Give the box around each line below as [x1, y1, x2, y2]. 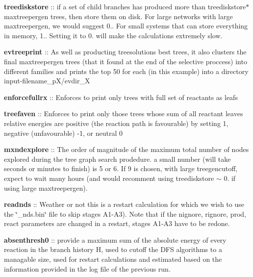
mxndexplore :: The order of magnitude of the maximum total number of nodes [4, 144, 249, 154]
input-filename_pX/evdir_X [4, 76, 90, 86]
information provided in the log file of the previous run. [4, 263, 171, 274]
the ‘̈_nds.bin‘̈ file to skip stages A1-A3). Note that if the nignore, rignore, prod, [4, 208, 247, 219]
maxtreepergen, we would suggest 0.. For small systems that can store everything [4, 21, 248, 31]
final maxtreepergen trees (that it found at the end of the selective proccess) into [4, 56, 247, 66]
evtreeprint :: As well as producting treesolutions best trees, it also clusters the [4, 47, 247, 57]
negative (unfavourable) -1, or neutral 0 [4, 127, 123, 138]
